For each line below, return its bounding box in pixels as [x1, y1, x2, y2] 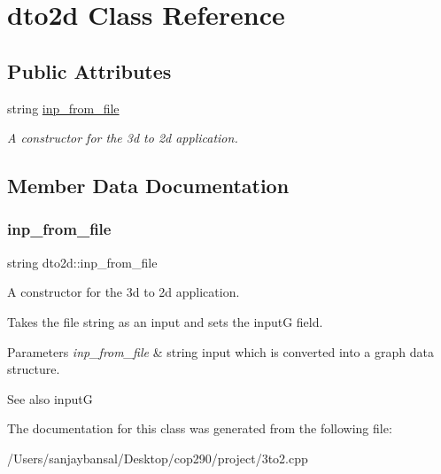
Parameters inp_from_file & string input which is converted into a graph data [7, 342, 434, 361]
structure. [7, 360, 60, 378]
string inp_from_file [7, 98, 120, 117]
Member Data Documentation [7, 172, 290, 199]
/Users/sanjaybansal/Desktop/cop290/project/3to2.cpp [7, 448, 308, 467]
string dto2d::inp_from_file [7, 253, 158, 271]
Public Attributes [7, 57, 172, 84]
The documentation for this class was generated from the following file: [7, 419, 392, 438]
